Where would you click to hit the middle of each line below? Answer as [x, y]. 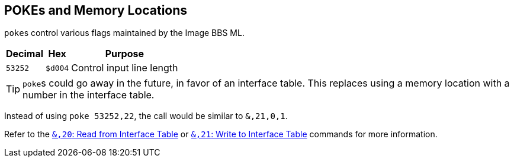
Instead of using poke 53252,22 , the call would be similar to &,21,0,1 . [146, 116]
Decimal [25, 54]
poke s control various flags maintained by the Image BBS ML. [124, 33]
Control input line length [125, 68]
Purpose [124, 54]
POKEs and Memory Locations [96, 10]
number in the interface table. [89, 95]
